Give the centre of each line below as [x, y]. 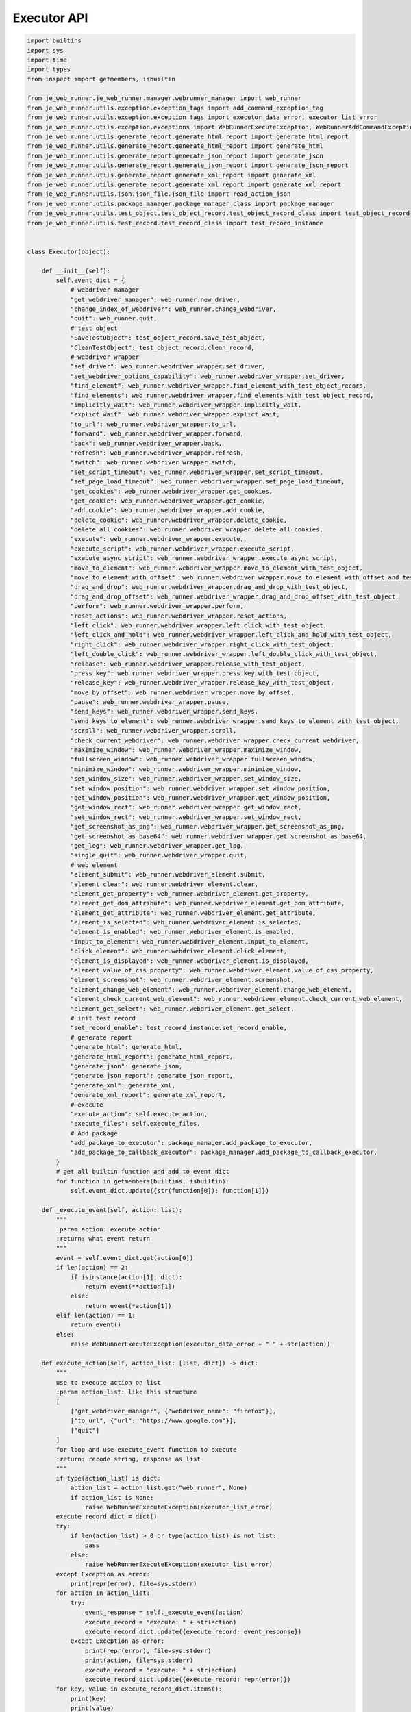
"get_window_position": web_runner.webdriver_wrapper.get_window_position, [200, 798]
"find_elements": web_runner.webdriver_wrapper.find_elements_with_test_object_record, [222, 395]
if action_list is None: [112, 1497]
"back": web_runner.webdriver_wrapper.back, [146, 443]
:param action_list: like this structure [126, 1392]
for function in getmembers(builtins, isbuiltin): [142, 1181]
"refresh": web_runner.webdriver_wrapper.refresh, [157, 453]
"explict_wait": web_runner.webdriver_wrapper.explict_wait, [175, 415]
